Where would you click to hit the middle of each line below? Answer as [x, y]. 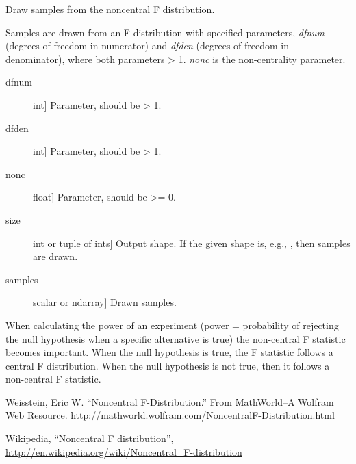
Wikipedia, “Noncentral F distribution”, [90, 438]
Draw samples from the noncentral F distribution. [110, 9]
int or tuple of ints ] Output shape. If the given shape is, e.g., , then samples [192, 243]
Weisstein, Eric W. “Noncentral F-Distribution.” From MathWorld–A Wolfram [170, 401]
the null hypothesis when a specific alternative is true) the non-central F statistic [176, 338]
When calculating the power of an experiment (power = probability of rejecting [172, 325]
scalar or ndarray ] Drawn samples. [105, 302]
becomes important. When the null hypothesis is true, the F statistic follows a [169, 352]
